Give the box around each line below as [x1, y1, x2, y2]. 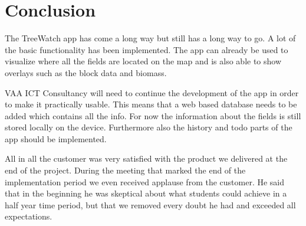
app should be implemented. [5, 132, 107, 145]
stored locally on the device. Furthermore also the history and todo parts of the [5, 121, 292, 133]
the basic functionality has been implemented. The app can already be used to [5, 43, 288, 55]
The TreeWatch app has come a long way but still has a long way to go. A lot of [5, 32, 296, 44]
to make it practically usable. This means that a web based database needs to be [5, 98, 297, 110]
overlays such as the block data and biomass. [5, 66, 167, 78]
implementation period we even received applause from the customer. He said [5, 175, 285, 188]
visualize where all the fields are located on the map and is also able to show [5, 55, 282, 67]
